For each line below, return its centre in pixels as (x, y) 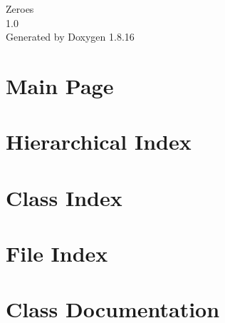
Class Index (64, 197)
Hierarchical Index (99, 142)
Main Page (60, 85)
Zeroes (20, 9)
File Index (57, 253)
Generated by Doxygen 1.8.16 (70, 37)
